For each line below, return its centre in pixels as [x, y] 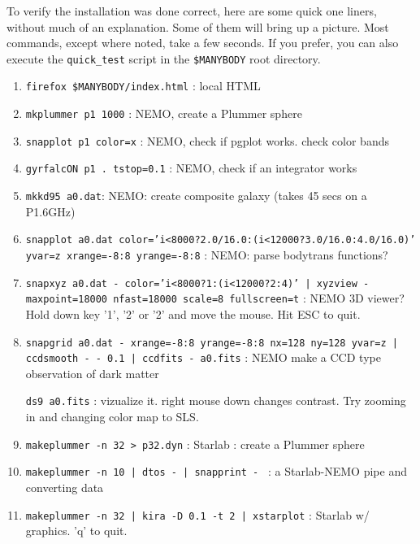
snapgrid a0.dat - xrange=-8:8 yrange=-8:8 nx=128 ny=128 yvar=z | [212, 343]
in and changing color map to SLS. [112, 417]
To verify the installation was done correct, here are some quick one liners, [192, 11]
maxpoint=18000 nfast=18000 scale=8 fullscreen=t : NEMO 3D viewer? [215, 298]
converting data [65, 487]
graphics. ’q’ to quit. [76, 531]
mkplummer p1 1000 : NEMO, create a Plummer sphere [164, 113]
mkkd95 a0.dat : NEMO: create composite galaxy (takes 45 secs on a [196, 196]
